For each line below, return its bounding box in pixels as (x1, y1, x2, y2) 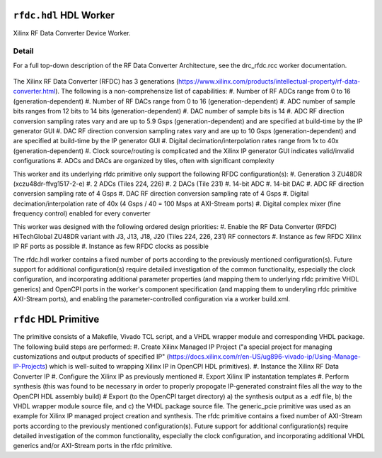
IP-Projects (13, 362, 46, 371)
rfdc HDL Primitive (13, 313, 100, 325)
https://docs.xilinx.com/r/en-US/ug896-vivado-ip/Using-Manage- (168, 352, 361, 361)
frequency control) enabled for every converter (13, 209, 151, 218)
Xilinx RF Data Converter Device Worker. (13, 28, 131, 37)
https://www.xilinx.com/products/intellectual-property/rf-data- (178, 77, 361, 86)
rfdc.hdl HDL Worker (13, 9, 115, 21)
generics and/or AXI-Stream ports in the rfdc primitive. (13, 442, 173, 450)
